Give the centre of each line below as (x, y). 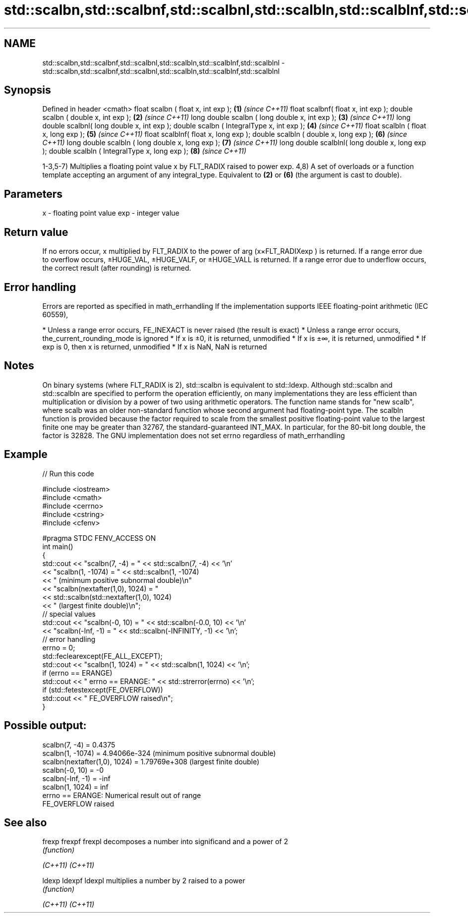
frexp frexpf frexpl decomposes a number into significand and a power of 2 (165, 842)
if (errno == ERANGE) (77, 673)
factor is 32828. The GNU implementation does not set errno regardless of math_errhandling (194, 435)
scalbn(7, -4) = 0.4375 (79, 745)
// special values (69, 614)
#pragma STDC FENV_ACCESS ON (99, 538)
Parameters (33, 194)
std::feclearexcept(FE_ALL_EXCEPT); (102, 656)
